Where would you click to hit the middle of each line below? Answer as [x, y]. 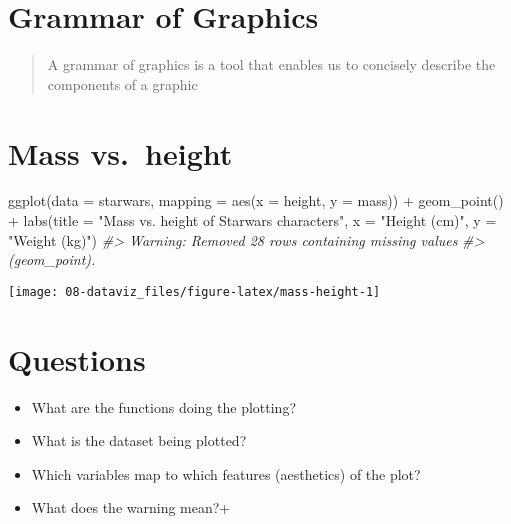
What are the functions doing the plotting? [164, 406]
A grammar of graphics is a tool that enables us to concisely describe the [271, 64]
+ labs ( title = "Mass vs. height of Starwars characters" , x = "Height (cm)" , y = [252, 220]
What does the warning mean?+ [131, 507]
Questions [77, 358]
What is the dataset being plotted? [139, 440]
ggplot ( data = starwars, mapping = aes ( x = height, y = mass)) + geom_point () [256, 200]
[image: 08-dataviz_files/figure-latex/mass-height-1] [194, 291]
